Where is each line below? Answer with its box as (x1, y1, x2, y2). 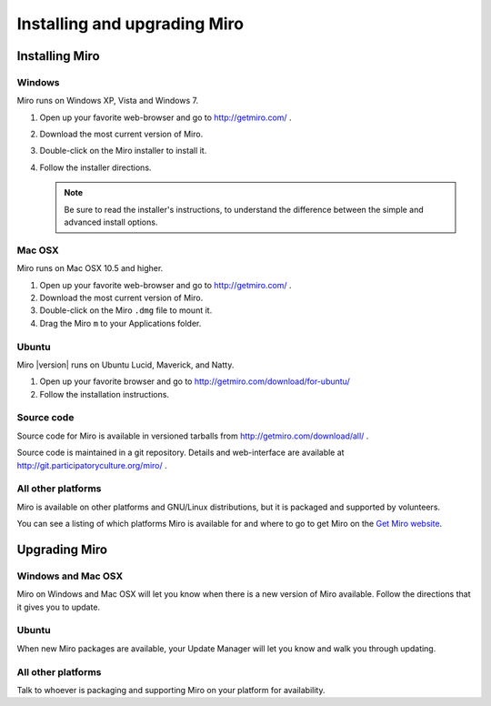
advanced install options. (64, 217, 158, 227)
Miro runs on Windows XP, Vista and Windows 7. (16, 96, 199, 106)
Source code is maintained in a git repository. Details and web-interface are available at (16, 447, 345, 459)
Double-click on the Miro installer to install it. (39, 146, 207, 156)
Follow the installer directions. (39, 162, 152, 173)
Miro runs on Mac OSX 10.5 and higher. (16, 263, 164, 274)
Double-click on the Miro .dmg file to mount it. (39, 305, 213, 316)
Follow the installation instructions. (39, 388, 170, 399)
